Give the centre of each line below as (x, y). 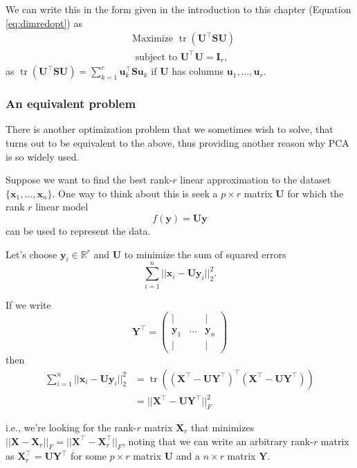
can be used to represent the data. (78, 230)
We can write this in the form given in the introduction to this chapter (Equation (178, 9)
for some (89, 456)
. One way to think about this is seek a (135, 193)
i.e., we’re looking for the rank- (71, 427)
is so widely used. (43, 156)
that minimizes (223, 427)
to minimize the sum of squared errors (205, 254)
